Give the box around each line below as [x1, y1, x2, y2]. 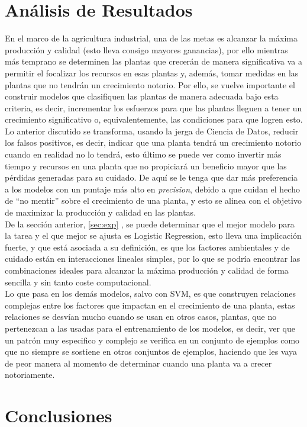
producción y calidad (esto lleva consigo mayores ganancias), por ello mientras [5, 43, 288, 56]
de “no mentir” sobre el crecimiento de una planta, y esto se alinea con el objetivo [5, 194, 302, 207]
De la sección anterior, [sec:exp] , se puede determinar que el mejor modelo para [5, 217, 295, 230]
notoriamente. [5, 368, 55, 381]
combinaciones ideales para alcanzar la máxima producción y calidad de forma [5, 264, 289, 276]
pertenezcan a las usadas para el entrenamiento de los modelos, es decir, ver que [5, 322, 295, 334]
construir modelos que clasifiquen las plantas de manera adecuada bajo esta [5, 90, 279, 102]
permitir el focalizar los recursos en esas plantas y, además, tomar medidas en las [5, 66, 299, 79]
